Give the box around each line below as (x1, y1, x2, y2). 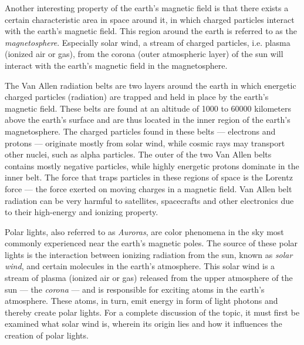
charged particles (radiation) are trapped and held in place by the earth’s (5, 91, 269, 103)
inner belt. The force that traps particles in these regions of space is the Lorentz (5, 171, 293, 183)
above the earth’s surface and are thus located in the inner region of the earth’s (5, 113, 291, 126)
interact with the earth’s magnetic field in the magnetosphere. (5, 59, 228, 71)
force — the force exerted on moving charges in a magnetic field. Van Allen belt (5, 182, 292, 195)
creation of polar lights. (5, 329, 89, 341)
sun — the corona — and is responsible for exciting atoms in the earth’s (5, 283, 265, 295)
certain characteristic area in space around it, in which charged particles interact (5, 13, 295, 25)
